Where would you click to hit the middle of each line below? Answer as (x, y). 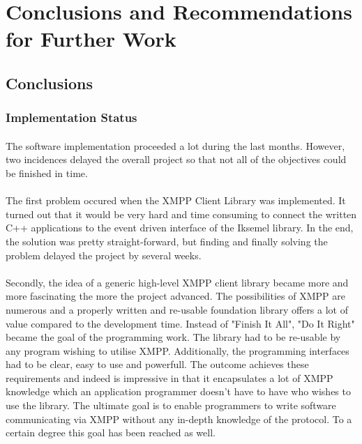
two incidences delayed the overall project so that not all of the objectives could (176, 159)
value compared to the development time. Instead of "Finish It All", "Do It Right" (180, 323)
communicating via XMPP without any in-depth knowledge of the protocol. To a (179, 419)
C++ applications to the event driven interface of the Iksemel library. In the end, (180, 228)
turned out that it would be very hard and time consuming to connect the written (181, 214)
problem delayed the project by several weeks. (104, 255)
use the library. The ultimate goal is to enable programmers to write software (171, 405)
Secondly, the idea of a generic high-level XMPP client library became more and (177, 282)
